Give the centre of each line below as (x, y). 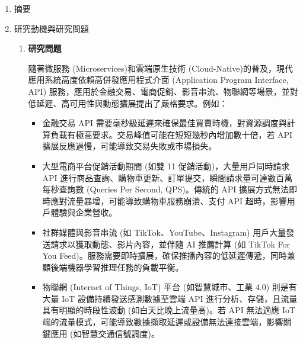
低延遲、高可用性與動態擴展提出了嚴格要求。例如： (128, 103)
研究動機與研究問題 (51, 28)
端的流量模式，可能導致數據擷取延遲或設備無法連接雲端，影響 (163, 322)
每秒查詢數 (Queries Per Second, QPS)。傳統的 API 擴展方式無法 (166, 189)
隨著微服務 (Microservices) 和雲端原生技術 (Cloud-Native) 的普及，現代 (160, 68)
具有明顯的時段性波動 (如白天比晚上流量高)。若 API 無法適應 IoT (169, 310)
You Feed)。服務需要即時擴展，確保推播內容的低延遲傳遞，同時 (165, 255)
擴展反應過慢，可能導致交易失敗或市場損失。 (130, 146)
